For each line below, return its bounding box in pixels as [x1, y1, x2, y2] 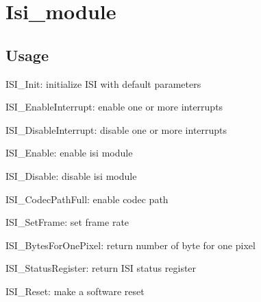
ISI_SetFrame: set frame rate [5, 215, 129, 229]
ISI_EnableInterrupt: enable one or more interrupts [5, 100, 223, 114]
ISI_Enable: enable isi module [5, 146, 133, 160]
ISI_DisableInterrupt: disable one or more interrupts [5, 122, 227, 137]
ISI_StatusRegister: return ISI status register [5, 261, 197, 275]
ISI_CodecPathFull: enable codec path [5, 191, 169, 206]
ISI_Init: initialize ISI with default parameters [5, 76, 201, 91]
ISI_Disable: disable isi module [5, 168, 137, 183]
